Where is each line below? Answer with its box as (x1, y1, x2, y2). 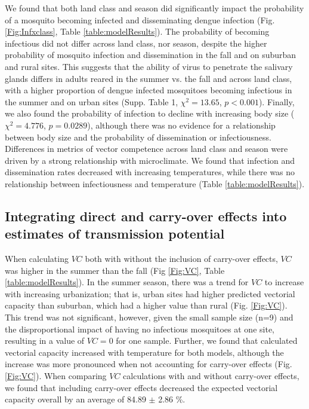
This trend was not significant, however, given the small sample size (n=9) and (5, 311, 293, 323)
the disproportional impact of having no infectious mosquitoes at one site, (5, 322, 274, 335)
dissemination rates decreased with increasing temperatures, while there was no (5, 166, 295, 178)
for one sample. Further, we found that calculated (116, 334, 298, 347)
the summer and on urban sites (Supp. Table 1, (5, 95, 178, 108)
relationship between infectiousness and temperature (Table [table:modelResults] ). (5, 177, 305, 190)
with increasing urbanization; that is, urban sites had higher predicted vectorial (5, 287, 295, 300)
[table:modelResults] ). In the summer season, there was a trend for (5, 276, 249, 288)
